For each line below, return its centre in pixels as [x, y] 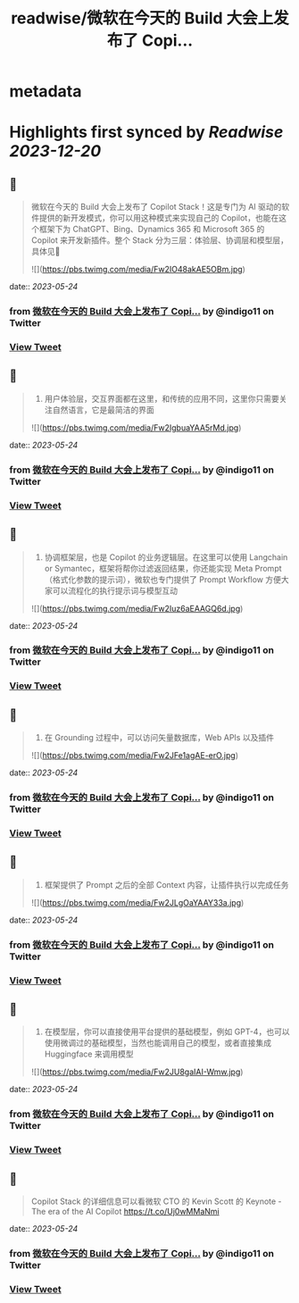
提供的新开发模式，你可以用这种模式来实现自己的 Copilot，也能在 [159, 218]
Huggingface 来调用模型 [89, 1054]
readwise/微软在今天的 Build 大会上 [142, 18]
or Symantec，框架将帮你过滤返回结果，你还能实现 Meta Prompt [163, 568]
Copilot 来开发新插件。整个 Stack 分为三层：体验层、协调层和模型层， [159, 240]
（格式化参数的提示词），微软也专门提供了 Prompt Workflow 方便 [163, 579]
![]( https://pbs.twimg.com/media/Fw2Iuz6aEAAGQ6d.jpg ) [137, 608]
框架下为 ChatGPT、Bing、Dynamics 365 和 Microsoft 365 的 [152, 230]
